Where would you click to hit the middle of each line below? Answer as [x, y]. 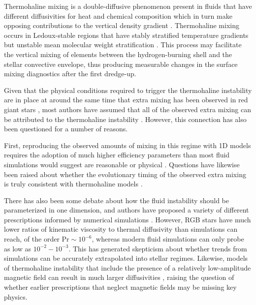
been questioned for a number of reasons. [66, 129]
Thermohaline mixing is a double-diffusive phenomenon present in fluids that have [128, 6]
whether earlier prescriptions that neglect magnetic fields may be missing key [120, 287]
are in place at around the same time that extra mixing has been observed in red [126, 100]
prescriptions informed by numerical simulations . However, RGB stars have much [128, 219]
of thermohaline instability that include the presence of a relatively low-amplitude [128, 267]
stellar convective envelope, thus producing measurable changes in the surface [121, 64]
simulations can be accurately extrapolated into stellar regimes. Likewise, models [126, 258]
